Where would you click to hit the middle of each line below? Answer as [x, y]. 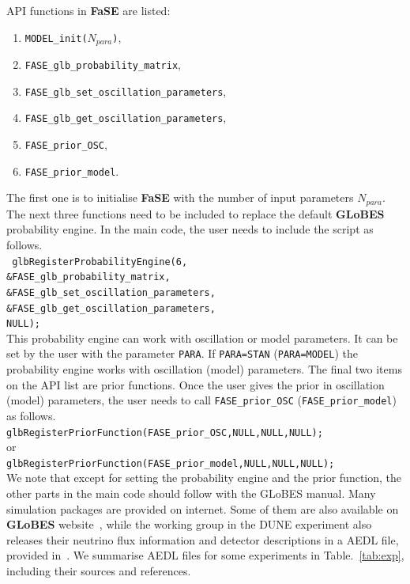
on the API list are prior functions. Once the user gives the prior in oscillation [196, 384]
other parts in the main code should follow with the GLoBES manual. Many [191, 493]
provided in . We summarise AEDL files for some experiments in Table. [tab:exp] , [205, 555]
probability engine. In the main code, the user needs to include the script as [190, 229]
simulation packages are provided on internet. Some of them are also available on [203, 508]
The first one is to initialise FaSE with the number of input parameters [180, 197]
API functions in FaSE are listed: [88, 10]
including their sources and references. [99, 571]
